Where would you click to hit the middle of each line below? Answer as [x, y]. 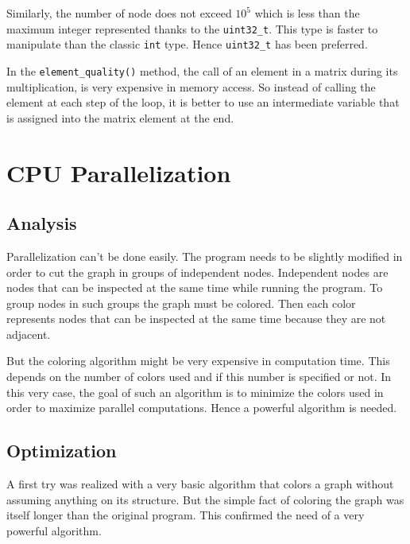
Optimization [62, 451]
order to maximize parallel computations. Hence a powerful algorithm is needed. [202, 408]
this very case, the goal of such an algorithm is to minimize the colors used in [195, 392]
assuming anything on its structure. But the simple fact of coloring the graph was [205, 499]
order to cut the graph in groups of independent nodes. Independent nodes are [197, 272]
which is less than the [307, 13]
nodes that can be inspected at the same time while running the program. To [195, 288]
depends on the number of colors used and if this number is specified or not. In [199, 377]
